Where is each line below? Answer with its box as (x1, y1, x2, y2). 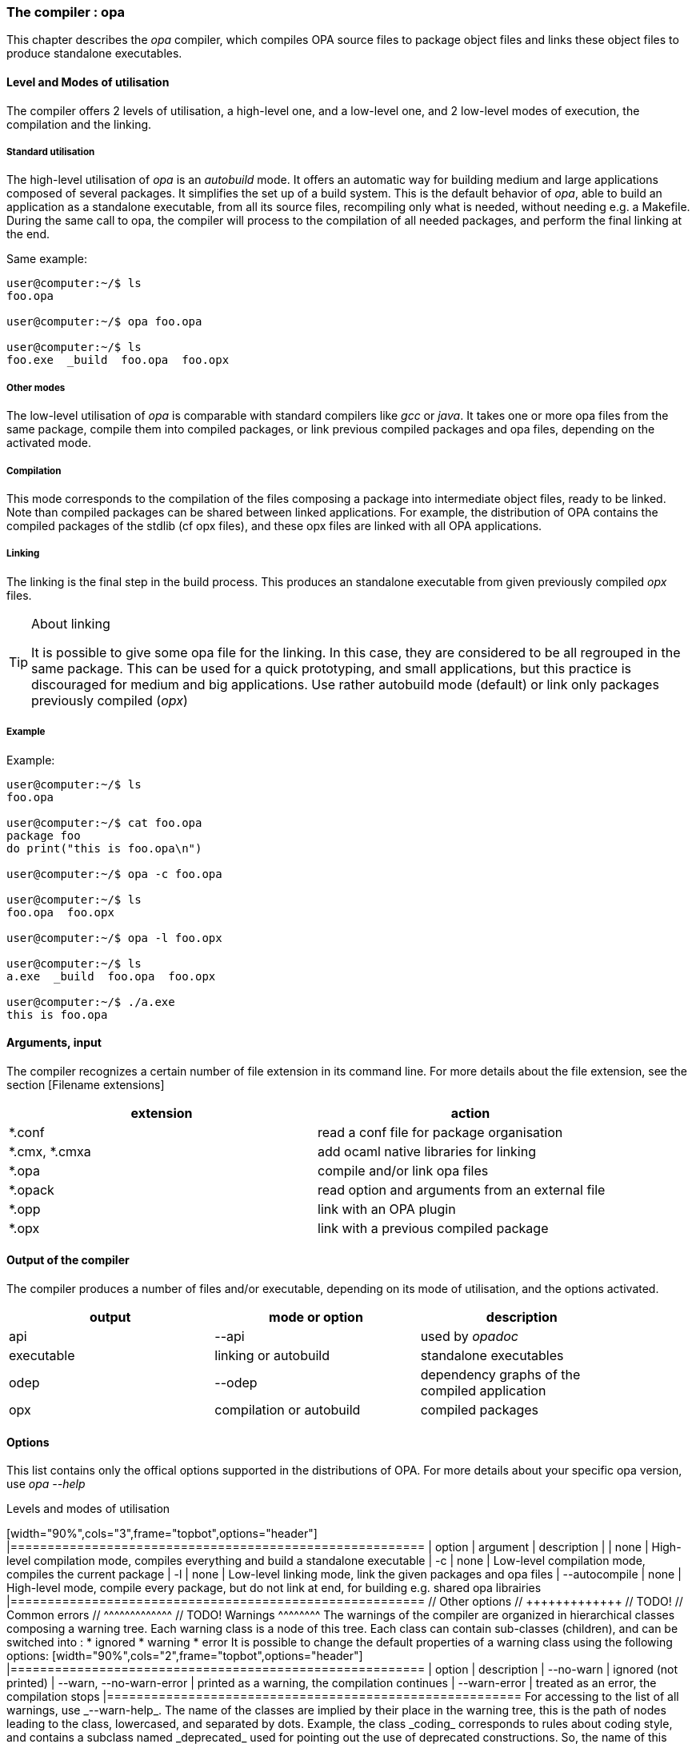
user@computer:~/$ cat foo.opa (6, 816, 202, 829)
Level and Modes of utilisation (6, 74, 170, 89)
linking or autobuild (214, 1347, 330, 1363)
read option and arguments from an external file (318, 1181, 606, 1198)
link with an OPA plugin (318, 1200, 456, 1217)
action (450, 1104, 490, 1121)
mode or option (269, 1308, 363, 1325)
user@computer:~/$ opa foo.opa (6, 315, 202, 329)
